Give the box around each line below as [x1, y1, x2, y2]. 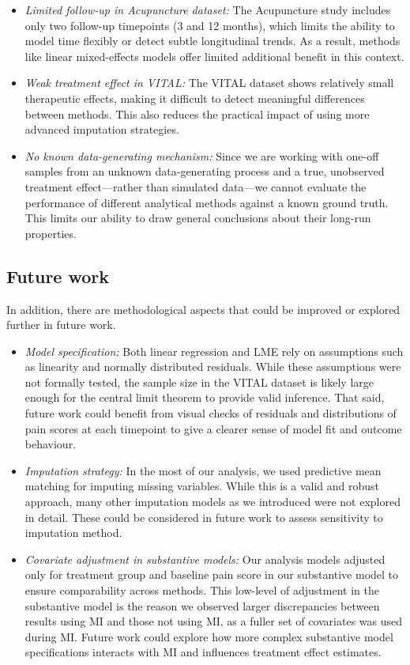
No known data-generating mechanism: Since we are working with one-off [24, 147, 379, 164]
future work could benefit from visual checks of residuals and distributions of [24, 405, 397, 421]
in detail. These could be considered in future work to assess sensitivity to [24, 508, 383, 525]
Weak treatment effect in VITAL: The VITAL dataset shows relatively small [24, 74, 394, 91]
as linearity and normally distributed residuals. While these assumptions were [24, 358, 401, 375]
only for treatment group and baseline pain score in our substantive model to [24, 566, 399, 583]
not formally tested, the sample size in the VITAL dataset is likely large [24, 373, 374, 390]
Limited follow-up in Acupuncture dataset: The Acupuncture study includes [24, 2, 391, 17]
